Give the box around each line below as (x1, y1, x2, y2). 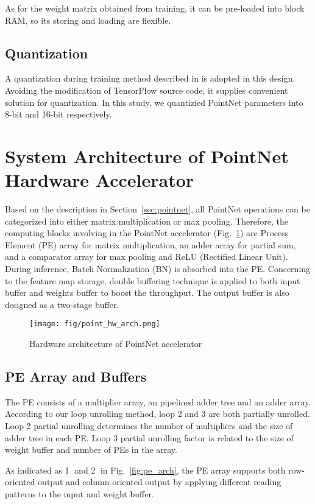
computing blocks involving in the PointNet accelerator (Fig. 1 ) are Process (5, 226, 289, 239)
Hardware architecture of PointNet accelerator (29, 337, 202, 350)
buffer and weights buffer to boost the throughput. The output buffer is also (5, 286, 289, 299)
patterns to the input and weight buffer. (5, 488, 154, 500)
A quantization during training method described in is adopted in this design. (5, 72, 296, 85)
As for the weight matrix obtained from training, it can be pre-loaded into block (5, 2, 305, 14)
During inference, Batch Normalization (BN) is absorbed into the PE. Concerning (5, 262, 311, 275)
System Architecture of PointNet (5, 143, 289, 168)
